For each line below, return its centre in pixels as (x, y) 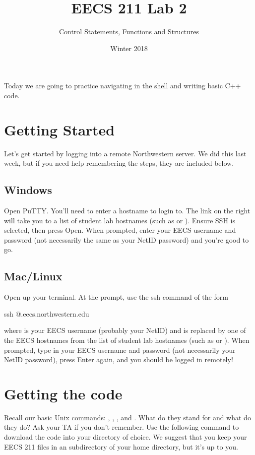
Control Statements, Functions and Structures (129, 32)
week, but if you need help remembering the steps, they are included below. (119, 163)
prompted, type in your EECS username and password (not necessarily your (120, 350)
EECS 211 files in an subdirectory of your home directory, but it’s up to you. (121, 446)
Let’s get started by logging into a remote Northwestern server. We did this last (125, 153)
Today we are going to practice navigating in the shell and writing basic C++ (123, 86)
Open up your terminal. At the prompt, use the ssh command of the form (116, 297)
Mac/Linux (33, 276)
